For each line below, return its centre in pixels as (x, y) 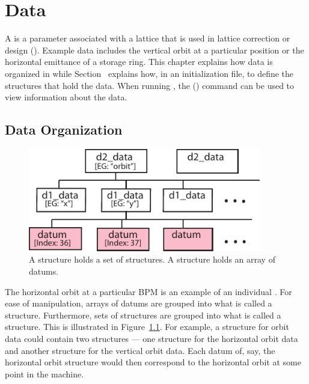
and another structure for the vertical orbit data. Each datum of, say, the (140, 350)
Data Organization (64, 130)
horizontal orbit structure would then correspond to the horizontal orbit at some (153, 362)
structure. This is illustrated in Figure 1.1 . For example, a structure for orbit (147, 327)
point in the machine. (44, 373)
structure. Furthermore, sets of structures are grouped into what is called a (143, 315)
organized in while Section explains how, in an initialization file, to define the (149, 73)
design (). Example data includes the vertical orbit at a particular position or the (154, 50)
